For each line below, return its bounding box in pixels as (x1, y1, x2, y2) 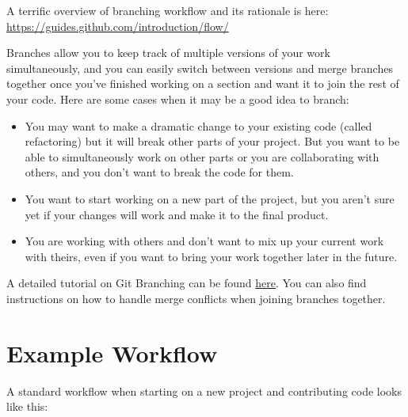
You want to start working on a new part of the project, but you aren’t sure (25, 190, 395, 207)
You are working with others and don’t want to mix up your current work (25, 233, 384, 249)
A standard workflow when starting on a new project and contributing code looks (6, 382, 402, 399)
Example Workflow (6, 336, 218, 369)
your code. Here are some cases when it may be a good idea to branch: (6, 90, 349, 107)
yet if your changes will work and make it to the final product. (25, 206, 329, 222)
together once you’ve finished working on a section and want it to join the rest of (6, 75, 399, 92)
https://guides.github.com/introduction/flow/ (6, 17, 229, 34)
